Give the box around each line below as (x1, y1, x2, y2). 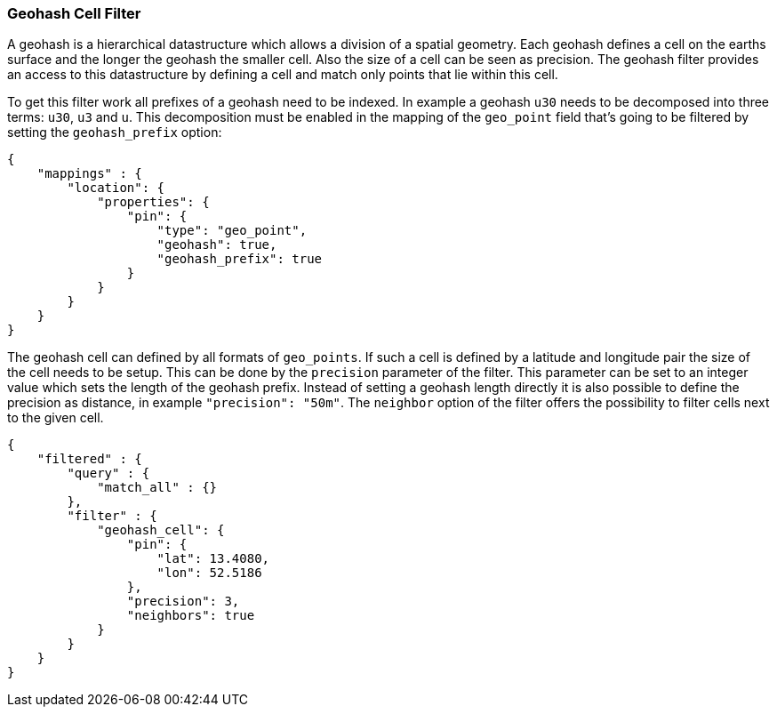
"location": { (67, 181, 165, 196)
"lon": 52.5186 (156, 566, 262, 581)
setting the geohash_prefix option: (7, 124, 222, 140)
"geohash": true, (156, 237, 277, 253)
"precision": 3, (126, 594, 240, 609)
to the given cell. (7, 410, 104, 426)
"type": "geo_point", (156, 223, 308, 238)
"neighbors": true (126, 608, 255, 623)
